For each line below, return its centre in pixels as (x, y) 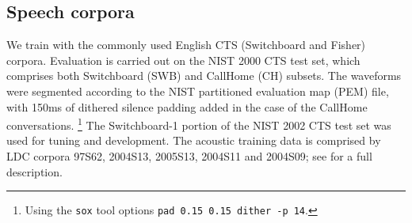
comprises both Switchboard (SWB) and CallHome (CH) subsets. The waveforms (204, 76)
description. (34, 171)
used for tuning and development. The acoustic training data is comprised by (194, 140)
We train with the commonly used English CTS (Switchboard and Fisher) (186, 45)
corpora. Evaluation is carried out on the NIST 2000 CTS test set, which (183, 60)
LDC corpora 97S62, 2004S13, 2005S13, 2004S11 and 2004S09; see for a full (189, 156)
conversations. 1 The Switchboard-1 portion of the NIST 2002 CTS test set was (199, 124)
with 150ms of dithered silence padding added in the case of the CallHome (187, 106)
